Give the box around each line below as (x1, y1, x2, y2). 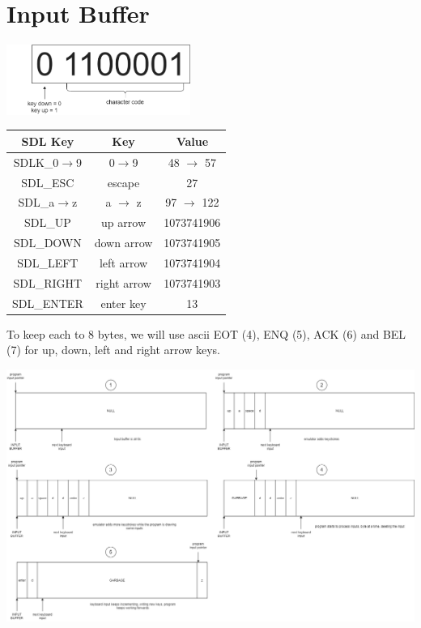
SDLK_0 (13, 153, 59, 170)
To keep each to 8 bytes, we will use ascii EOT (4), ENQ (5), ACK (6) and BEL (6, 325, 406, 342)
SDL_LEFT (17, 254, 79, 271)
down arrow (94, 234, 153, 251)
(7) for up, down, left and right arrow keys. (6, 341, 220, 358)
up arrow (101, 214, 146, 231)
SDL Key (21, 132, 74, 149)
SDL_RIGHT (13, 274, 83, 291)
